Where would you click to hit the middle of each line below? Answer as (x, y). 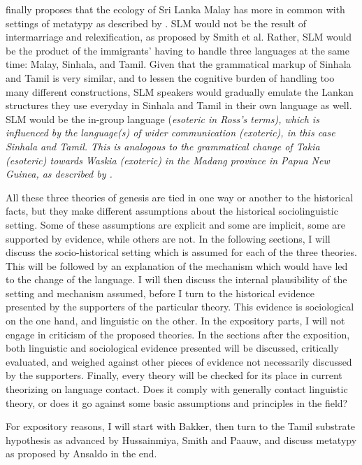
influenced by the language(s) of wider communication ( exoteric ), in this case (171, 133)
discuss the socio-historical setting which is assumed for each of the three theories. (181, 252)
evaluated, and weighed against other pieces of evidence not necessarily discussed (179, 361)
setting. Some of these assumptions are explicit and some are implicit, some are (175, 224)
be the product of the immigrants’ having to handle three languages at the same (178, 50)
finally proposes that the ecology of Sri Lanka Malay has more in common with (175, 9)
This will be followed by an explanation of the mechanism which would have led (177, 265)
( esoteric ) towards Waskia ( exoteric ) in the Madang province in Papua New (168, 160)
